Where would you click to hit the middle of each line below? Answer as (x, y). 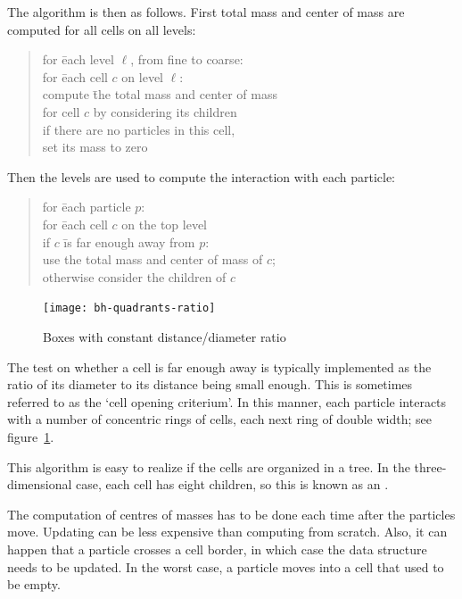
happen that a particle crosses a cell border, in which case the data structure (217, 549)
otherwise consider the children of (134, 276)
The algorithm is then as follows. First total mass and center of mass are (206, 12)
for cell (61, 111)
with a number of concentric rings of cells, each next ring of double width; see (219, 419)
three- (430, 466)
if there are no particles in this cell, (139, 129)
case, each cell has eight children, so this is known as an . (232, 484)
